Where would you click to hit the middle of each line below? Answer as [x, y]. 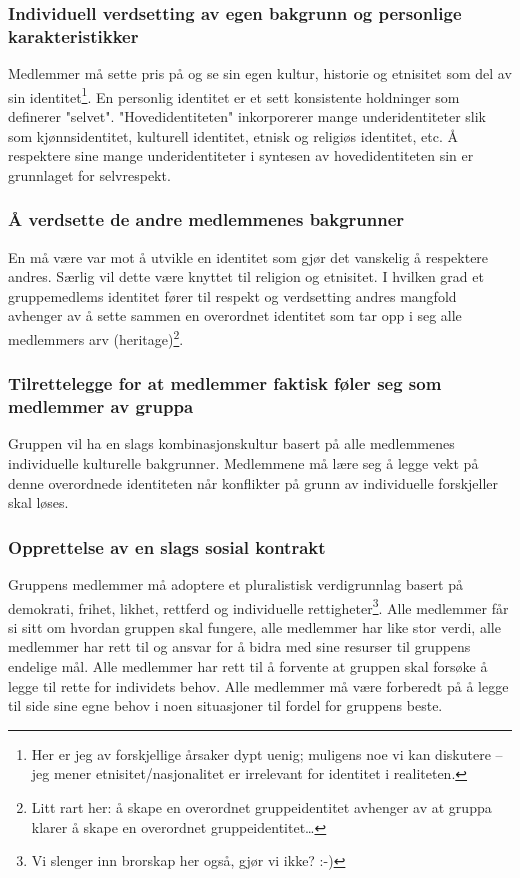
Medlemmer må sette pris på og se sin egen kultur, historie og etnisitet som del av [260, 73]
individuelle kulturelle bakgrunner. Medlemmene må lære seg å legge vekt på [243, 462]
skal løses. [38, 502]
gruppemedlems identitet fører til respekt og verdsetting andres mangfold [232, 295]
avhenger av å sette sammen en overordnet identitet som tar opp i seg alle [235, 315]
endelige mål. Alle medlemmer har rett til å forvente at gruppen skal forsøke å [248, 665]
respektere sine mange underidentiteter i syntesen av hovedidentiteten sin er [241, 155]
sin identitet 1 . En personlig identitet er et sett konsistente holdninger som [234, 95]
